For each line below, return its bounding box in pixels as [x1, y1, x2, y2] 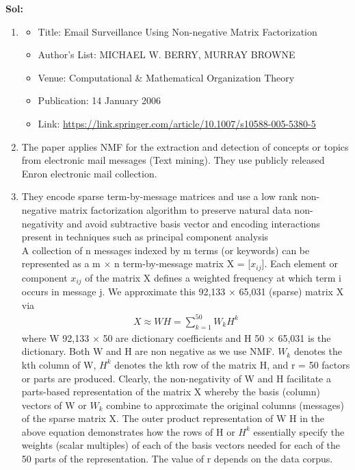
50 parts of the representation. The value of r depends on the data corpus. [21, 452, 333, 466]
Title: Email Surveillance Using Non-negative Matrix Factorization [38, 24, 317, 38]
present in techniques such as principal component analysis [21, 230, 269, 244]
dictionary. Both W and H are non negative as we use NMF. [21, 344, 275, 358]
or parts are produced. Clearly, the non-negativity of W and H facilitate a [21, 371, 331, 385]
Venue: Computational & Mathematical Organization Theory [38, 70, 295, 84]
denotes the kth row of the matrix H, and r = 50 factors [114, 357, 350, 371]
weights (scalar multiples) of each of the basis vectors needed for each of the [21, 438, 341, 452]
